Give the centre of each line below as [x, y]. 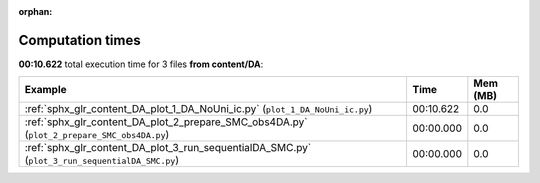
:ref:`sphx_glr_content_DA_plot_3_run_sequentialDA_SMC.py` [168, 148]
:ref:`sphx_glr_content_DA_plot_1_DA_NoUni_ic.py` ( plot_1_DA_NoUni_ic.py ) [198, 109]
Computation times [79, 40]
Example [45, 90]
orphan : [35, 11]
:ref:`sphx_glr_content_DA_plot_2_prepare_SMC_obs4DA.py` [166, 122]
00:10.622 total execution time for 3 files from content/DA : [141, 64]
